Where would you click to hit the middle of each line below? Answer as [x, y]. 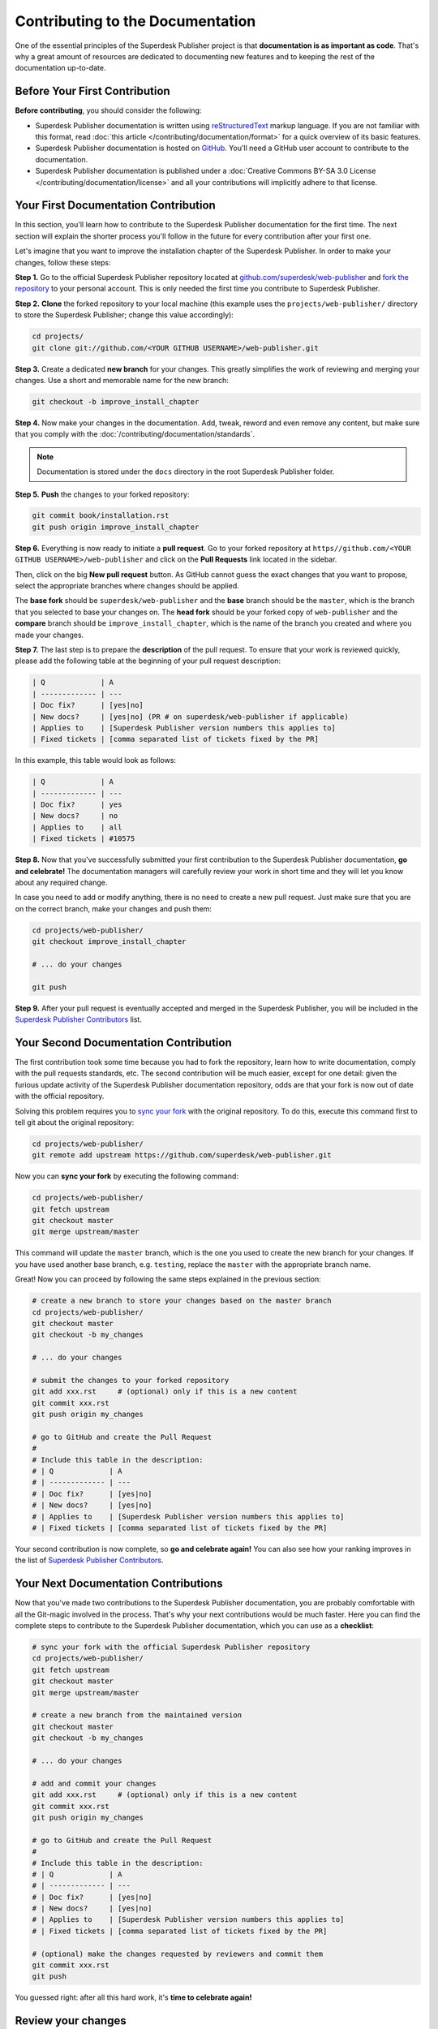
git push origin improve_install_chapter [116, 527]
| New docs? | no [75, 816]
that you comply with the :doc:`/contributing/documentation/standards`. [135, 434]
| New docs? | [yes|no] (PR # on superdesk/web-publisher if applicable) [190, 717]
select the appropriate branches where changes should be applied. [127, 586]
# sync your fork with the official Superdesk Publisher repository [171, 1647]
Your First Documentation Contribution [116, 206]
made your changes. [49, 635]
